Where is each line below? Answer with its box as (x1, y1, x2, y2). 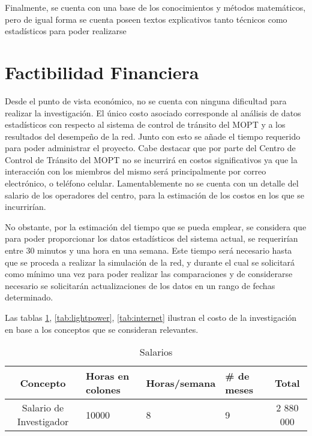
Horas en (86, 369, 130, 383)
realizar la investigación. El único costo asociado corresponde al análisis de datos (5, 106, 301, 119)
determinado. (5, 291, 53, 303)
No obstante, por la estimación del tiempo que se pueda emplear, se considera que (5, 220, 307, 233)
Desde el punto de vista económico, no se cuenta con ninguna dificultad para (5, 94, 287, 107)
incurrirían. (5, 200, 46, 213)
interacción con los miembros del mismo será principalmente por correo (5, 165, 266, 178)
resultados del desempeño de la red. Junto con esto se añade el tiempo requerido (5, 130, 301, 142)
